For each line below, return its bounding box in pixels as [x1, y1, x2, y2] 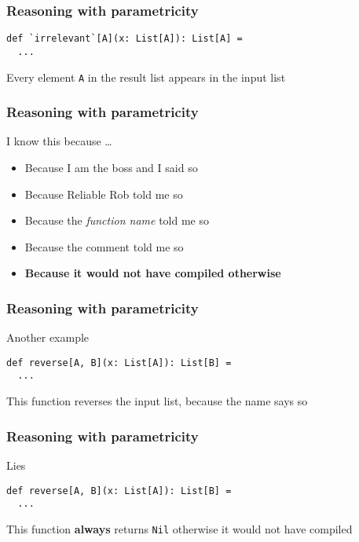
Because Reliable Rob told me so [24, 185, 183, 202]
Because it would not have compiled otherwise [24, 265, 281, 281]
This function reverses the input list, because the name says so [6, 393, 308, 409]
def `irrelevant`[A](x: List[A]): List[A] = [6, 33, 243, 45]
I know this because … [6, 133, 112, 149]
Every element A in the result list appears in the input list [6, 68, 286, 85]
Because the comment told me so [24, 238, 184, 255]
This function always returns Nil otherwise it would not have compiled [6, 520, 353, 537]
